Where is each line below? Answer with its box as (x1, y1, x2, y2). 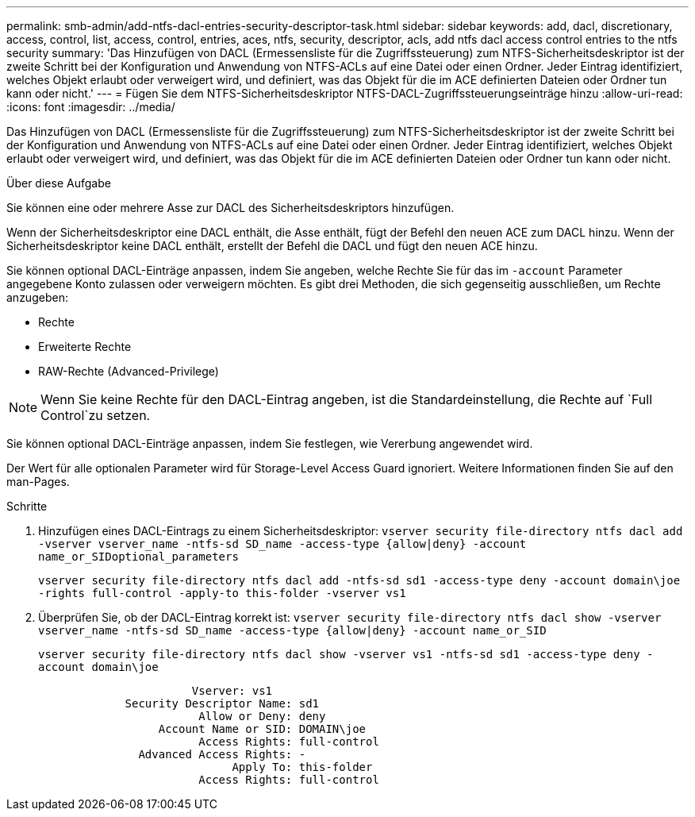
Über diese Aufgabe (6, 176, 111, 190)
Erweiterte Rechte (38, 340, 132, 353)
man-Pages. (6, 475, 70, 488)
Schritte (6, 499, 48, 513)
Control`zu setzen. (40, 407, 151, 423)
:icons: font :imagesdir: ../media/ (6, 100, 175, 114)
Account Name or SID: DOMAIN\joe (158, 723, 367, 735)
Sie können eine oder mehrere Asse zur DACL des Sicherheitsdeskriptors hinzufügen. (6, 201, 455, 214)
